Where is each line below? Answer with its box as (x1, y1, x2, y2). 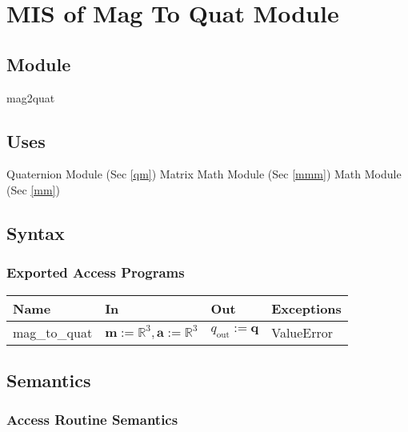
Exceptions (271, 298, 342, 318)
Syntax (6, 220, 65, 245)
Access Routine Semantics (6, 410, 178, 430)
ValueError (271, 322, 334, 342)
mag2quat (6, 89, 55, 106)
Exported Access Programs (6, 262, 185, 282)
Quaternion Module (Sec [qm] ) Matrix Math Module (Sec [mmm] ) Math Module (6, 166, 402, 182)
